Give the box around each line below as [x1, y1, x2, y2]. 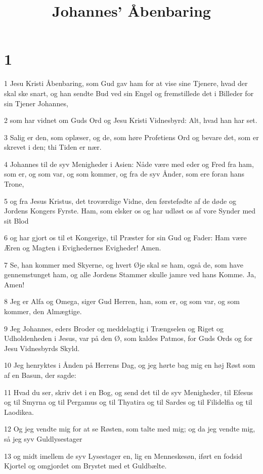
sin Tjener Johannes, [4, 98, 68, 108]
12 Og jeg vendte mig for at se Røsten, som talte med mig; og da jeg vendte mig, [4, 423, 255, 434]
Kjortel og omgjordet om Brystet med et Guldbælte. [4, 460, 167, 471]
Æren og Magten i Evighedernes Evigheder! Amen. [4, 242, 161, 253]
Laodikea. [4, 406, 34, 417]
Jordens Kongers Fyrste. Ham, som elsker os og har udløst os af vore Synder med [4, 205, 256, 216]
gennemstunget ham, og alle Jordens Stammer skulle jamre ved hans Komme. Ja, [4, 269, 256, 280]
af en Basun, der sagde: [4, 369, 76, 380]
